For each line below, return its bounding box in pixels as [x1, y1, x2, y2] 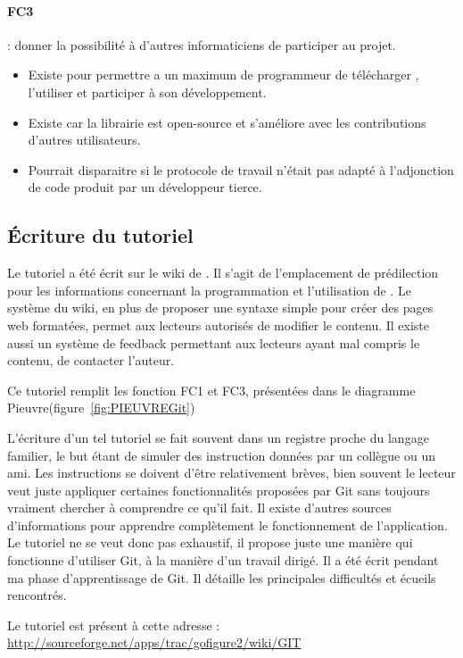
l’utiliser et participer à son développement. [28, 82, 267, 101]
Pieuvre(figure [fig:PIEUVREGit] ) [7, 398, 195, 417]
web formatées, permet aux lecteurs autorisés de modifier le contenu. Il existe [7, 315, 430, 334]
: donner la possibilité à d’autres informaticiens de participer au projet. [7, 35, 396, 54]
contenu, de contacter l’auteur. [7, 351, 175, 370]
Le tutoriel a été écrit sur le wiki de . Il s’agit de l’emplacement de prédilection [7, 263, 439, 282]
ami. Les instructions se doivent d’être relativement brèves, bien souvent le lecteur [7, 463, 456, 482]
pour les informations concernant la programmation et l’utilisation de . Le [7, 280, 411, 299]
